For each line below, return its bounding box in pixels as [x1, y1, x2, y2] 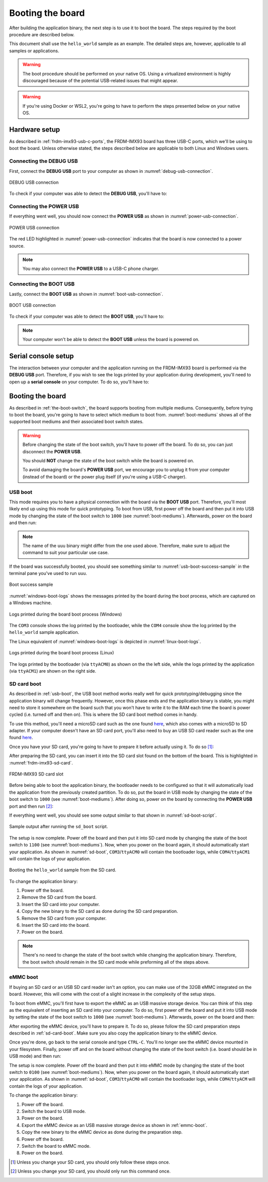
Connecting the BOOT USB [9, 280, 75, 287]
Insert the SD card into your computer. [21, 901, 100, 907]
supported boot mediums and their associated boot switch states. [9, 418, 144, 424]
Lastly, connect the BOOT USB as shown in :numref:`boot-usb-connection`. [9, 291, 163, 297]
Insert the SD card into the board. [21, 922, 90, 928]
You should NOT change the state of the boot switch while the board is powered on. [22, 458, 195, 464]
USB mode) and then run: [9, 1053, 62, 1059]
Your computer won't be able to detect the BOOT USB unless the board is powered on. [22, 337, 200, 343]
